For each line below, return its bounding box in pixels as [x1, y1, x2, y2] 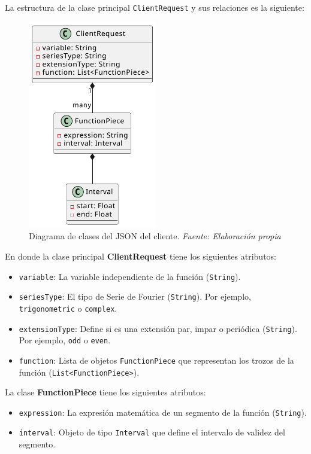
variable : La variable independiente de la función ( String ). [19, 270, 241, 282]
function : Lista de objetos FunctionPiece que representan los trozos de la [19, 354, 294, 366]
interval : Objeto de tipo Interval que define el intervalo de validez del [19, 426, 285, 438]
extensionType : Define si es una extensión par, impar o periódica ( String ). [19, 322, 297, 334]
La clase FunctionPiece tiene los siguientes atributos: [5, 386, 206, 398]
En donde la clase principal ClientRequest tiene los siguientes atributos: [5, 250, 277, 262]
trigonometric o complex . [19, 301, 117, 314]
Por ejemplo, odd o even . [19, 334, 111, 346]
